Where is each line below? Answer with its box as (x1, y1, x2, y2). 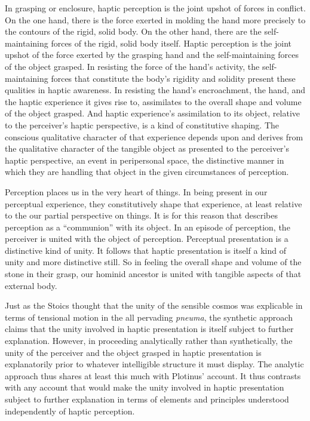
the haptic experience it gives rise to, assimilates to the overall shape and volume (5, 95, 302, 107)
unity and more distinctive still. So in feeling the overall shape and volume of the (5, 256, 302, 268)
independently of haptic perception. (5, 404, 135, 417)
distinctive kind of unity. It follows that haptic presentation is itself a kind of (5, 244, 287, 256)
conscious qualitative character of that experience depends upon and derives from (5, 130, 303, 143)
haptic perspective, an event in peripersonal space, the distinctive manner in (5, 153, 284, 166)
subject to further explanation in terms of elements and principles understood (5, 393, 289, 405)
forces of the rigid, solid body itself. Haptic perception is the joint (51, 36, 291, 49)
